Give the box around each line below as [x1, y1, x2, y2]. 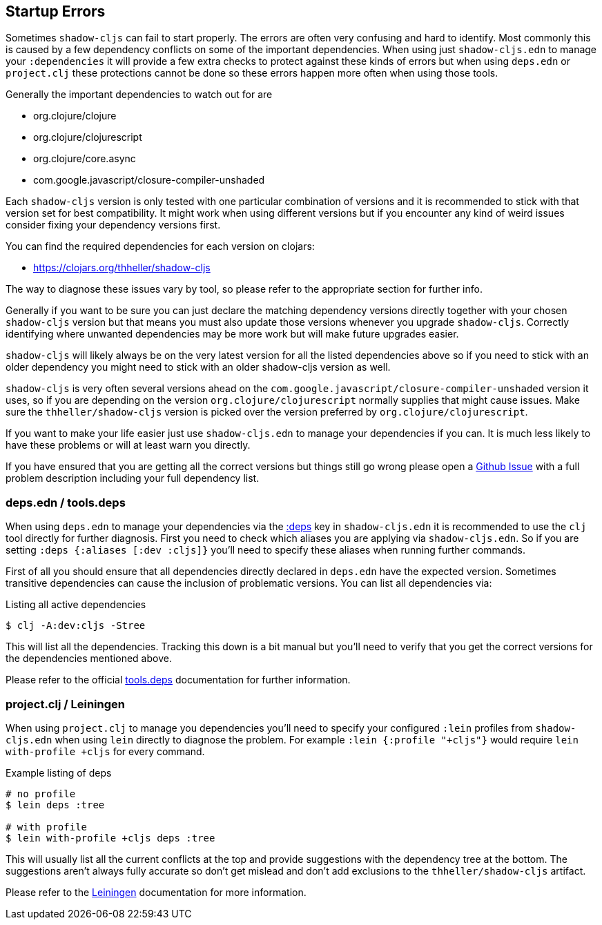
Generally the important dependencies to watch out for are [6, 88, 273, 101]
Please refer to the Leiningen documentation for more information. [6, 886, 307, 898]
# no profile [6, 788, 76, 799]
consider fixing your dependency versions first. [6, 219, 221, 231]
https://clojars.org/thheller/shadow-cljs [33, 262, 211, 274]
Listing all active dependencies [6, 598, 146, 611]
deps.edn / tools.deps [6, 495, 126, 509]
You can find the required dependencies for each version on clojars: [6, 240, 315, 253]
